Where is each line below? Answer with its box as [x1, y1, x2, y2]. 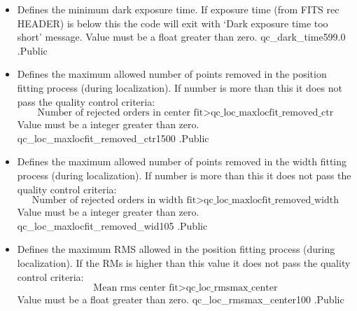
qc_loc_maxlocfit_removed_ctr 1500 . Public [17, 130, 209, 145]
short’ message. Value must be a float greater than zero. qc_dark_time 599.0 [17, 29, 346, 44]
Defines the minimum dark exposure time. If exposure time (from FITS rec [17, 2, 339, 16]
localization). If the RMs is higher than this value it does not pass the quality [17, 255, 351, 270]
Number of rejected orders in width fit [31, 195, 197, 206]
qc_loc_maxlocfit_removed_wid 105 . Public [17, 218, 208, 233]
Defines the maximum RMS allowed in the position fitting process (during [17, 242, 335, 256]
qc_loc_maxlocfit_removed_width [204, 195, 339, 206]
